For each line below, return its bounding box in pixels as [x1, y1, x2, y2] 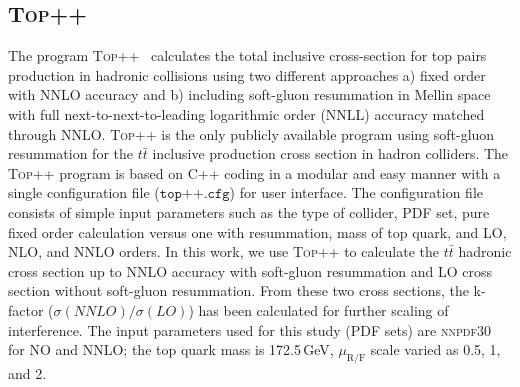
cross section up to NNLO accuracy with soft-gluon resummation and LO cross [8, 260, 493, 281]
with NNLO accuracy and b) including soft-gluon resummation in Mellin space [8, 84, 491, 105]
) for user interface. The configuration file [229, 182, 484, 203]
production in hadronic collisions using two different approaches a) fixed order [8, 64, 486, 85]
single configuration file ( [8, 182, 160, 203]
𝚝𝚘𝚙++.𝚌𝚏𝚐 [159, 187, 230, 202]
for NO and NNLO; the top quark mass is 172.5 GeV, [8, 339, 334, 360]
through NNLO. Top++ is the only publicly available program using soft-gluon [8, 123, 495, 144]
